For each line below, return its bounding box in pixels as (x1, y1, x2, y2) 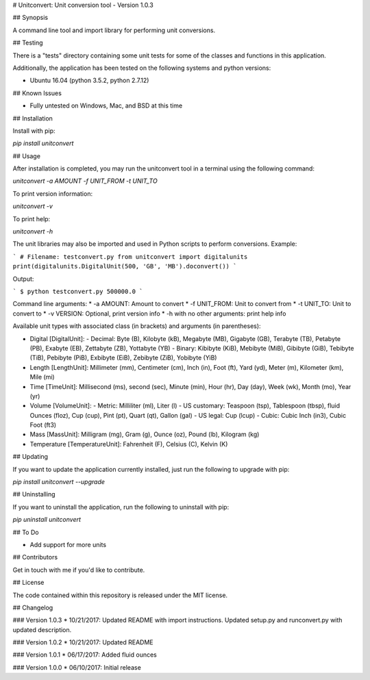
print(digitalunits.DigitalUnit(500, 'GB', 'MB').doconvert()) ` (12, 262, 237, 270)
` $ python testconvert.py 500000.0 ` (12, 288, 143, 295)
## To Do (12, 528, 39, 536)
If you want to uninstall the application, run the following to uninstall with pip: (12, 503, 230, 511)
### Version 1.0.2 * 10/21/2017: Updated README (12, 638, 153, 646)
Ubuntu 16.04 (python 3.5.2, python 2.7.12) (29, 76, 149, 85)
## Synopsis (12, 14, 48, 22)
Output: (12, 275, 34, 283)
